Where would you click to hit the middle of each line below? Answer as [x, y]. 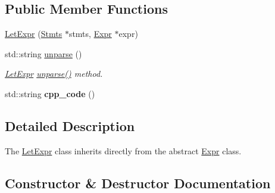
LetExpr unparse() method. [54, 74]
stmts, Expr [90, 34]
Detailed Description [70, 125]
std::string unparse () [43, 53]
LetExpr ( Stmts [34, 34]
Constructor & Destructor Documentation [138, 183]
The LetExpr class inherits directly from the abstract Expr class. [123, 150]
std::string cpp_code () [50, 93]
